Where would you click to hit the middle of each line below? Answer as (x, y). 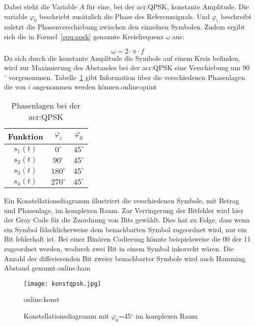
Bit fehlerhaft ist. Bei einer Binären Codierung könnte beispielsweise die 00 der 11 (127, 239)
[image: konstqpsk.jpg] (62, 284)
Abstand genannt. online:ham (47, 268)
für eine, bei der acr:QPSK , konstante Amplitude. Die (168, 6)
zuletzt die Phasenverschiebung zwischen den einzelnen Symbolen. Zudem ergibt (125, 27)
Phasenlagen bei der (46, 105)
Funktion (26, 136)
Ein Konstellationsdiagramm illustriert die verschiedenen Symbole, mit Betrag (122, 200)
